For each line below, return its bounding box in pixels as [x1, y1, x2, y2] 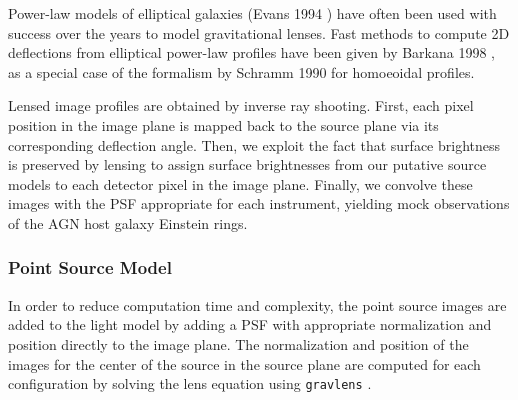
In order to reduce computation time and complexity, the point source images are [8, 294, 507, 315]
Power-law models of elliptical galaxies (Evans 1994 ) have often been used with [8, 3, 497, 23]
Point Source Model [8, 255, 172, 280]
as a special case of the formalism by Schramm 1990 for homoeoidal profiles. [8, 61, 475, 82]
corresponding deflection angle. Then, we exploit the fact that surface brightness [8, 134, 501, 155]
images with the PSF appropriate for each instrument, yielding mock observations [8, 193, 510, 214]
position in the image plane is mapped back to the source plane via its [8, 114, 439, 135]
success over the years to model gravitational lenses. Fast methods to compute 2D [8, 22, 510, 43]
